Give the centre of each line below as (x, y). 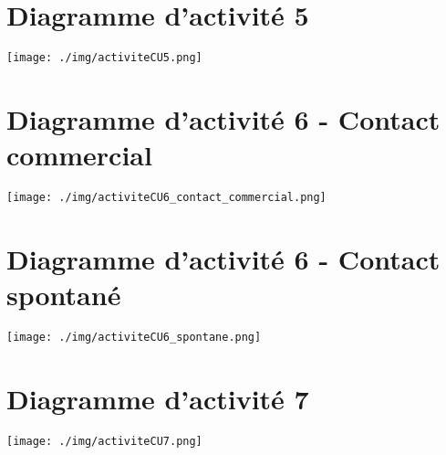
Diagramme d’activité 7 (158, 398)
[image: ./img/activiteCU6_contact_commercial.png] (166, 198)
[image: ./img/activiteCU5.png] (104, 58)
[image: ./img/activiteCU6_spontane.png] (134, 338)
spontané (64, 295)
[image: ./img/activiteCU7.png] (104, 441)
